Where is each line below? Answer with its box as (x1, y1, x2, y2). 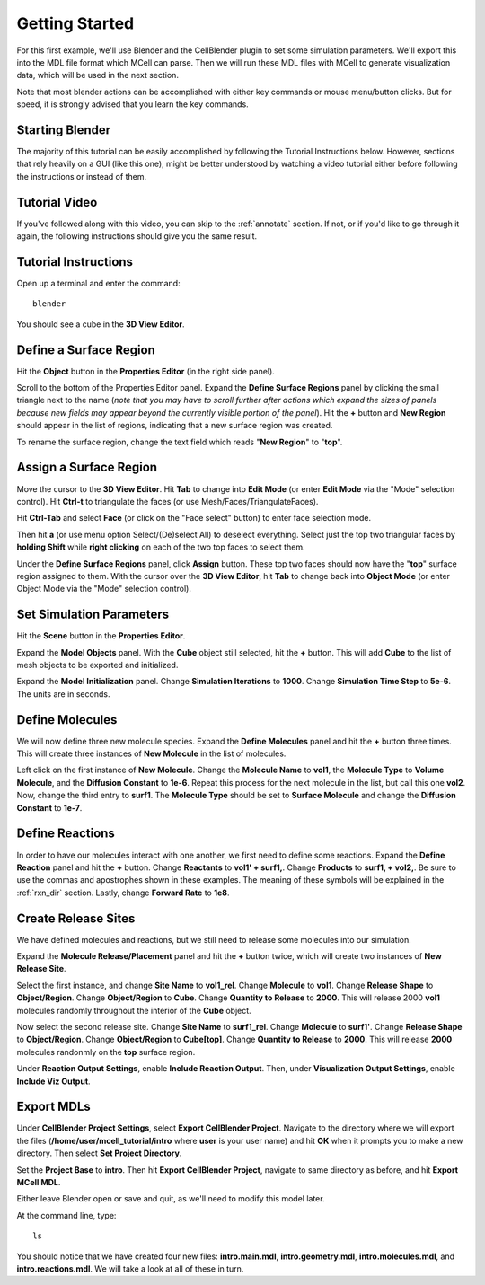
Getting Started (16, 13, 135, 33)
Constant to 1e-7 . (16, 802, 83, 813)
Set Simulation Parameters (16, 607, 170, 622)
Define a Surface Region (16, 342, 156, 357)
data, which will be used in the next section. (16, 70, 180, 81)
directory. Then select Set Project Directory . (16, 1148, 182, 1158)
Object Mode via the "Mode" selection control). (16, 584, 192, 594)
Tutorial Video (16, 194, 98, 210)
